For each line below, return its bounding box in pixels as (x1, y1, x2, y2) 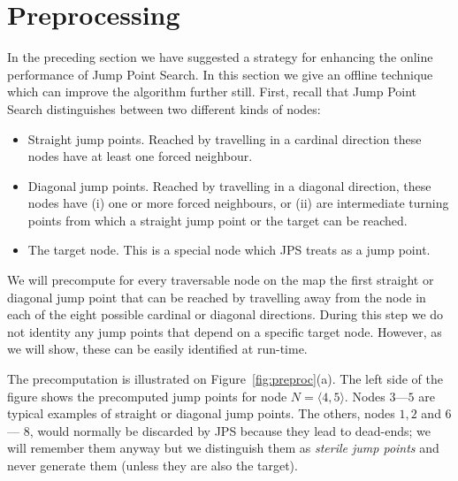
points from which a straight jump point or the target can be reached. (27, 210, 408, 229)
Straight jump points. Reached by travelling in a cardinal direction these (27, 129, 422, 148)
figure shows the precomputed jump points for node (7, 386, 287, 405)
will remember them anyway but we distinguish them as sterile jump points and (7, 439, 439, 457)
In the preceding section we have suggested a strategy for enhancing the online (7, 48, 433, 66)
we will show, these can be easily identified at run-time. (7, 340, 308, 358)
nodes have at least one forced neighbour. (27, 147, 253, 165)
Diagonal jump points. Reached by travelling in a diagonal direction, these (27, 176, 431, 195)
